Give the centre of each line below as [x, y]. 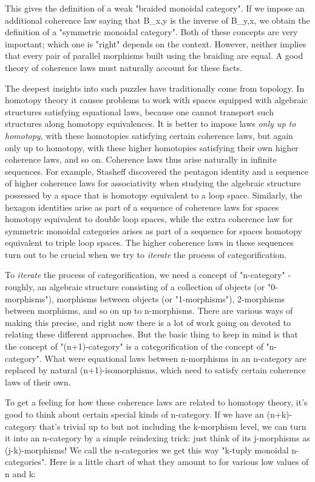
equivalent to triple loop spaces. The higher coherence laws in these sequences [149, 243]
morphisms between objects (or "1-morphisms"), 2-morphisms [171, 298]
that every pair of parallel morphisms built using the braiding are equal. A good [154, 56]
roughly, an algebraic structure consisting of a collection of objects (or [135, 287]
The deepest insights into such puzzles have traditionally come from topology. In [155, 88]
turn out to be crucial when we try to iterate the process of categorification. [146, 254]
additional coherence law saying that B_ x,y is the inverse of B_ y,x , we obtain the [157, 20]
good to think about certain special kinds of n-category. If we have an [134, 414]
